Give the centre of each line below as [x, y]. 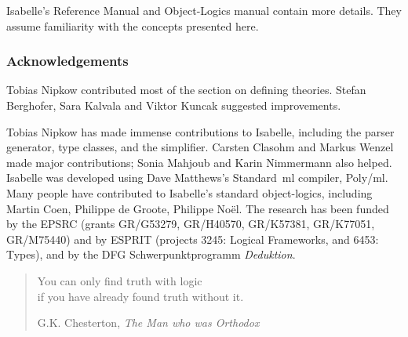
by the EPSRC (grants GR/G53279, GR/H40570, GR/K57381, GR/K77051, [191, 224]
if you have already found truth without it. [140, 296]
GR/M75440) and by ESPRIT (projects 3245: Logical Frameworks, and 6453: [193, 239]
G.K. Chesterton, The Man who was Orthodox [148, 323]
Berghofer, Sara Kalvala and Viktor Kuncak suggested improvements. [174, 105]
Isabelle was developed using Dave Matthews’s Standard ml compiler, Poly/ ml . [197, 178]
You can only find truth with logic [120, 280]
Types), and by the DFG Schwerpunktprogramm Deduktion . [151, 254]
